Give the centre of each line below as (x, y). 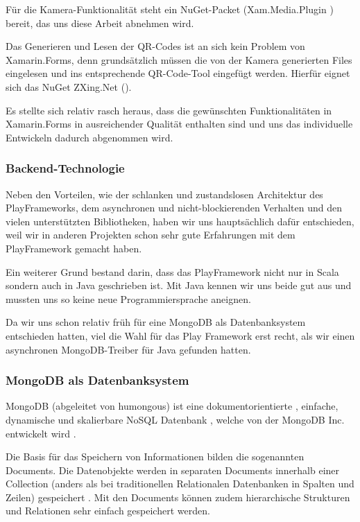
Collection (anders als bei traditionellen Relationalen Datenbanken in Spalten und (180, 484)
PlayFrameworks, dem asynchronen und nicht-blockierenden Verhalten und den (174, 208)
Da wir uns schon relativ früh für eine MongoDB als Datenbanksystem (156, 322)
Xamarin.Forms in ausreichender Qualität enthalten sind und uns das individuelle (179, 124)
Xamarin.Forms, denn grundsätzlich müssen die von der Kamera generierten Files (179, 59)
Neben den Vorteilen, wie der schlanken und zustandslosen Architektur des (164, 194)
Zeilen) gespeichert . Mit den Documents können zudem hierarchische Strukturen (178, 497)
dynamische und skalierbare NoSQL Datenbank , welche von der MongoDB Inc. (175, 419)
